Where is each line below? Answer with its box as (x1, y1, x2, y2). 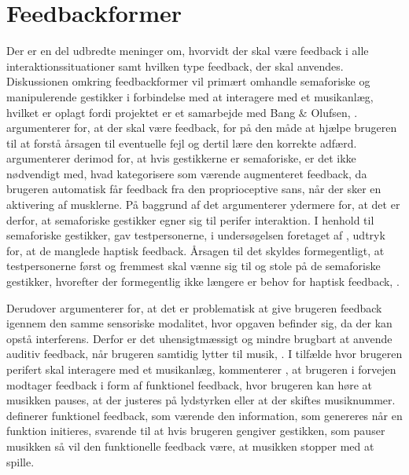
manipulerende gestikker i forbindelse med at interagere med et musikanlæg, (6, 88, 374, 104)
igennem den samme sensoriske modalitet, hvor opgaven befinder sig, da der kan (6, 315, 392, 331)
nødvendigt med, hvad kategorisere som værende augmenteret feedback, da (6, 165, 367, 181)
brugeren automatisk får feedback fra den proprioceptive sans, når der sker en (6, 181, 381, 197)
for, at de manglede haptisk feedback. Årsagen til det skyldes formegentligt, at (6, 242, 385, 258)
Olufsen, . (311, 104, 358, 120)
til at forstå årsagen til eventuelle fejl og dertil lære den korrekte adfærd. (6, 134, 357, 151)
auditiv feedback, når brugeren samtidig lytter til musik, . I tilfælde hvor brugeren (6, 345, 403, 362)
